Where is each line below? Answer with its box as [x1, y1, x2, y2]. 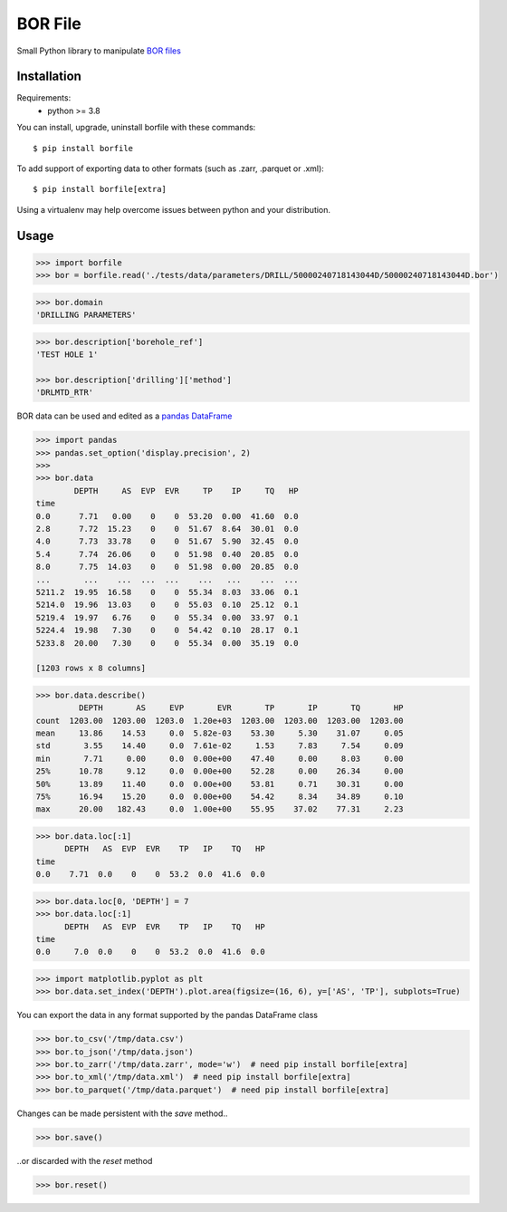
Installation [16, 69, 81, 84]
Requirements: [16, 92, 72, 103]
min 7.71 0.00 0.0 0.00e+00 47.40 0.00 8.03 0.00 [35, 753, 404, 764]
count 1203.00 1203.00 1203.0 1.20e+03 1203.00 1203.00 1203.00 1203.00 [35, 716, 404, 726]
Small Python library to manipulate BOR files [16, 45, 181, 56]
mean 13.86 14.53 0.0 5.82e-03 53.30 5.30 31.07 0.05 [35, 728, 404, 738]
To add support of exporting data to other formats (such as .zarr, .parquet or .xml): [16, 163, 325, 174]
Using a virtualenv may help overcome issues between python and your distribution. [16, 204, 330, 215]
